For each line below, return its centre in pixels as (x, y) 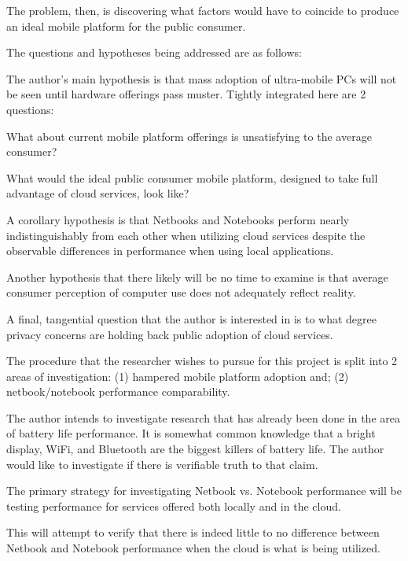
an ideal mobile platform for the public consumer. (126, 26)
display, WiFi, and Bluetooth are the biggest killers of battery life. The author (195, 449)
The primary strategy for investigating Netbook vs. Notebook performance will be (204, 491)
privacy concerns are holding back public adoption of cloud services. (170, 334)
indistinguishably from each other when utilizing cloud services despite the (186, 235)
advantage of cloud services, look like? (98, 193)
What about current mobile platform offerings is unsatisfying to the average (189, 136)
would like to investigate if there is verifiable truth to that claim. (162, 464)
